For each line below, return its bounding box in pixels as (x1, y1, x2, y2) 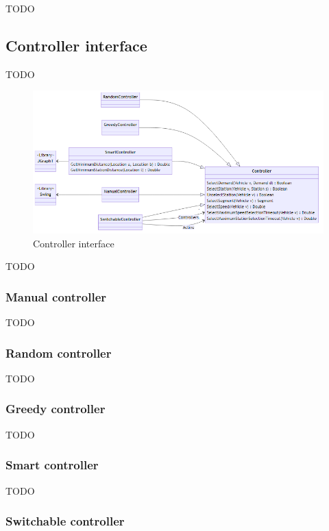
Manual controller (5, 288, 107, 305)
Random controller (5, 344, 112, 361)
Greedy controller (5, 400, 106, 417)
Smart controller (5, 456, 99, 473)
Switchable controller (5, 513, 125, 530)
